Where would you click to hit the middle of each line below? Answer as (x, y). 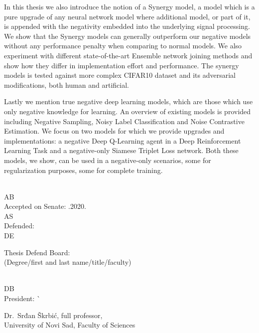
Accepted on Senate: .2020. (45, 206)
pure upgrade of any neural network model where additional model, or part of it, (127, 16)
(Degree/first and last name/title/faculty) (68, 262)
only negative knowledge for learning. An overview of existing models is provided (128, 111)
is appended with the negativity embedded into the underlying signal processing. (127, 26)
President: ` (22, 298)
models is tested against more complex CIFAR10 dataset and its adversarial (120, 75)
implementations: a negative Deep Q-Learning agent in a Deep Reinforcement (123, 140)
